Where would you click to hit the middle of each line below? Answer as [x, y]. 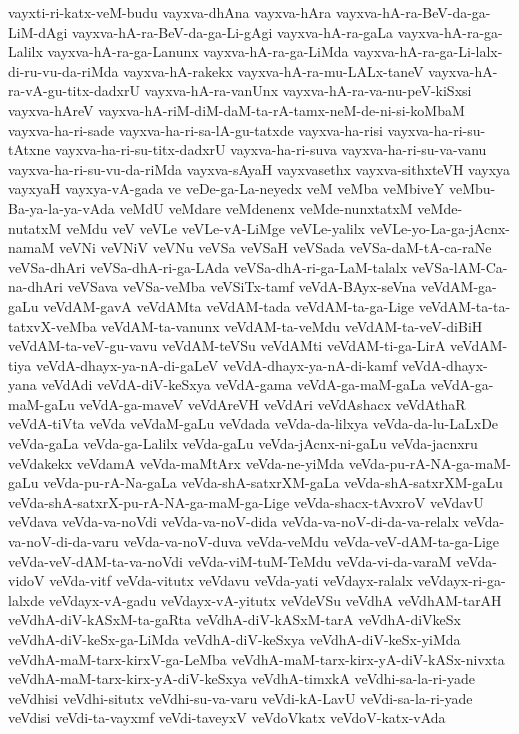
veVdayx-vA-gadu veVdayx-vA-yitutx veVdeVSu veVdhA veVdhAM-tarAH [275, 599]
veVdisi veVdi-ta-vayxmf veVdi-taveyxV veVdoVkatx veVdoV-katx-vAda [227, 717]
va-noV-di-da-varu [63, 541]
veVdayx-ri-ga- [461, 580]
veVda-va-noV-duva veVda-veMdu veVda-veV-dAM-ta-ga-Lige [311, 541]
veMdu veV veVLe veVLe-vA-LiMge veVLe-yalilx [215, 227]
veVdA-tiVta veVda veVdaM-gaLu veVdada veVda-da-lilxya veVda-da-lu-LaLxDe [253, 423]
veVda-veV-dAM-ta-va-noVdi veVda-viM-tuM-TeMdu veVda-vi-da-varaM [230, 560]
